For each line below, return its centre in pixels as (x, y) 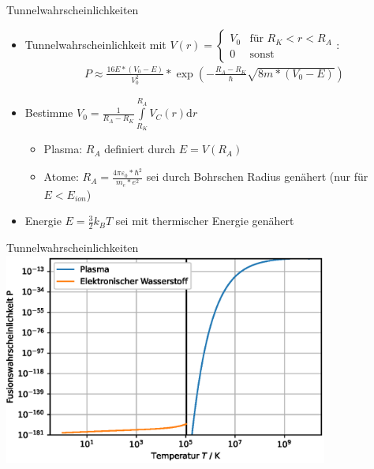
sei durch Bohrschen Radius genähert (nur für (257, 176)
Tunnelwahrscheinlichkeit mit (95, 44)
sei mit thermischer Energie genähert (205, 221)
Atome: (61, 176)
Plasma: (63, 149)
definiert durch (140, 149)
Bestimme (49, 113)
